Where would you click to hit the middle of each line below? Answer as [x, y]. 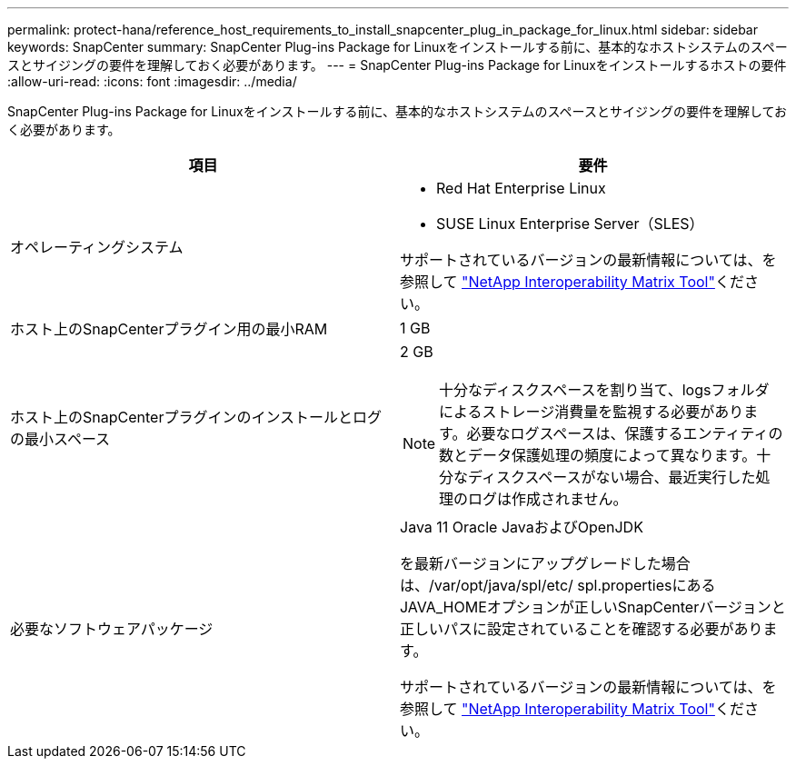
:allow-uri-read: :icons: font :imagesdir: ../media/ [152, 81]
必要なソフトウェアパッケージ [112, 629]
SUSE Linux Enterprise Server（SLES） [570, 224]
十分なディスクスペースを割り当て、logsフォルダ [604, 390]
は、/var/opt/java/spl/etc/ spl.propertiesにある [558, 585]
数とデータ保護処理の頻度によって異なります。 [598, 455]
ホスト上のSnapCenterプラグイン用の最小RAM [169, 329]
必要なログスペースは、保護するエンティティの [625, 433]
